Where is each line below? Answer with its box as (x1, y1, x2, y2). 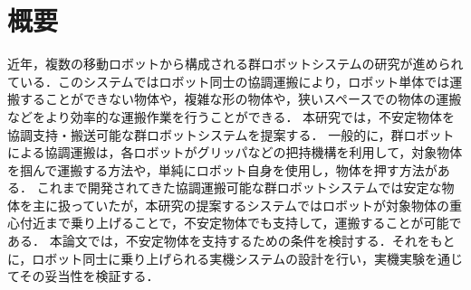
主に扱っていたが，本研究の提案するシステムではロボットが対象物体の (32, 195, 450, 214)
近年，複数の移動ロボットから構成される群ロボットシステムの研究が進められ (7, 54, 464, 73)
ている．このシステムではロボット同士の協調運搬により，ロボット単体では (7, 71, 450, 90)
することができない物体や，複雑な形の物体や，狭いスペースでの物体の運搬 (19, 89, 462, 108)
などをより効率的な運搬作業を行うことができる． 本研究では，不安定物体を (7, 107, 456, 126)
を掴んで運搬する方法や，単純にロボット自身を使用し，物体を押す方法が (7, 160, 437, 179)
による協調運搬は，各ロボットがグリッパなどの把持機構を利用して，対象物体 (7, 143, 463, 162)
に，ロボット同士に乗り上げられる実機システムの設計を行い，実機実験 (7, 248, 425, 267)
